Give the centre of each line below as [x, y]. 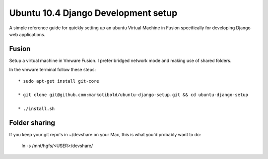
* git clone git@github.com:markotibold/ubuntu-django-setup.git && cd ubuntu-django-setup [133, 95]
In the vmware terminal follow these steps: [53, 70]
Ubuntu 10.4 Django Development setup [93, 13]
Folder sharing [32, 123]
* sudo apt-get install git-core [59, 81]
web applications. [27, 34]
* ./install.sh [36, 109]
